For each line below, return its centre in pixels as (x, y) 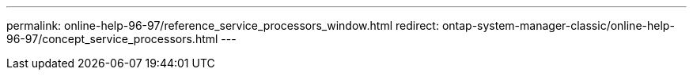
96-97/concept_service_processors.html (112, 39)
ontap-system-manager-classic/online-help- (558, 25)
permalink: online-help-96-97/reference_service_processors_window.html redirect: (223, 25)
